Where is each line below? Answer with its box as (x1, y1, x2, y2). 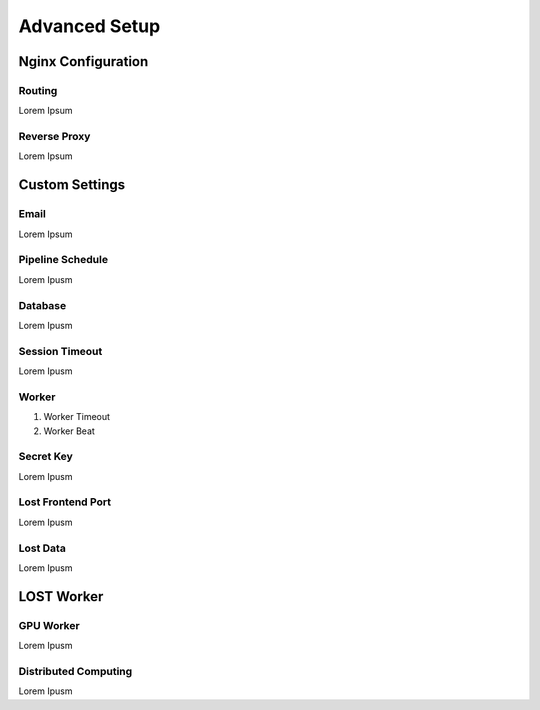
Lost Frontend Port (18, 495, 112, 509)
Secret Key (18, 450, 74, 464)
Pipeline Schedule (18, 253, 109, 267)
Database (18, 298, 67, 312)
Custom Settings (18, 176, 126, 194)
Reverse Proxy (18, 130, 91, 144)
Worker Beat (43, 425, 95, 437)
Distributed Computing (18, 664, 133, 678)
